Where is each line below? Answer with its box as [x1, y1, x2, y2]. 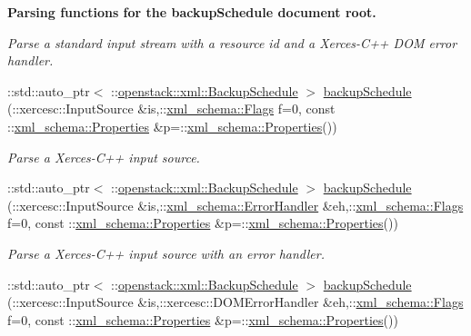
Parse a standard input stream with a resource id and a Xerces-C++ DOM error [7, 33, 457, 52]
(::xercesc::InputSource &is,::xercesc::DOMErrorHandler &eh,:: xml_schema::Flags [7, 292, 464, 311]
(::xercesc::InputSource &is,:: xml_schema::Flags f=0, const [7, 99, 336, 118]
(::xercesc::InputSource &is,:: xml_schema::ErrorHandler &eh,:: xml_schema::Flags [7, 195, 464, 214]
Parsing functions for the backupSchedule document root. [7, 3, 376, 21]
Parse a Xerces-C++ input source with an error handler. [7, 243, 325, 262]
